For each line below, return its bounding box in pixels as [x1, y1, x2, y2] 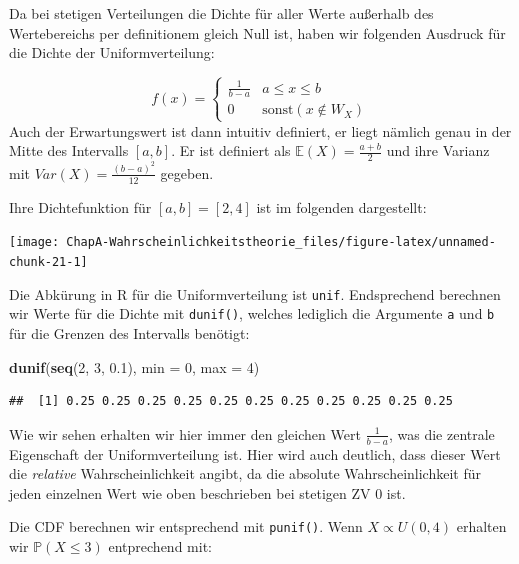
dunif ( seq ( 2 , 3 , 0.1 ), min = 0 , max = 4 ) [9, 356, 260, 377]
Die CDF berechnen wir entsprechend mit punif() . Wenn [9, 516, 363, 537]
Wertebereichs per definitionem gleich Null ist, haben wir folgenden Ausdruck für [9, 22, 506, 43]
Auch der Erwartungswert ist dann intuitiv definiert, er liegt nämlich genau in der [9, 120, 512, 141]
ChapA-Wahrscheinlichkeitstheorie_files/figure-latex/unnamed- [66, 235, 496, 250]
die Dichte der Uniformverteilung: [9, 42, 215, 63]
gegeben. [160, 162, 214, 183]
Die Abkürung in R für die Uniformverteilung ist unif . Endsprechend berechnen [9, 283, 501, 304]
